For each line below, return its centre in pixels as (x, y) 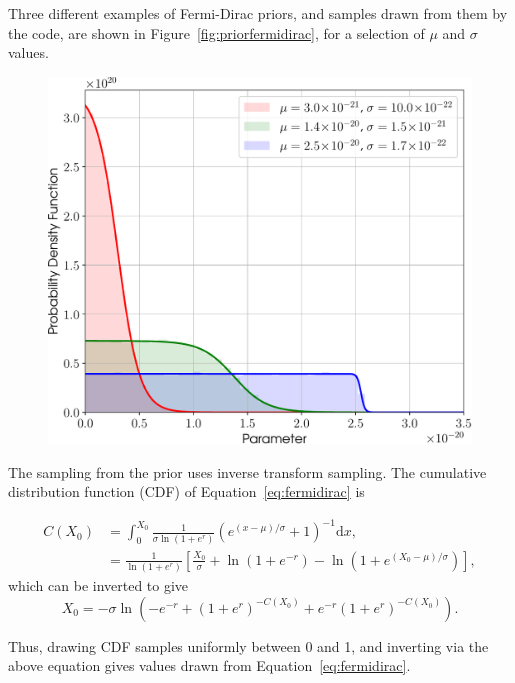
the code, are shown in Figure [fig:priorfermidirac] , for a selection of (216, 32)
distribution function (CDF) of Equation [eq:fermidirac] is (186, 491)
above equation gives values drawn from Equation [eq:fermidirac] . (209, 665)
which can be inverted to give (98, 585)
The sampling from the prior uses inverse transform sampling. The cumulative (247, 471)
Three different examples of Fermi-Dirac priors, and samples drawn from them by (258, 13)
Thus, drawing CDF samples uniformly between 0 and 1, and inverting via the (248, 645)
